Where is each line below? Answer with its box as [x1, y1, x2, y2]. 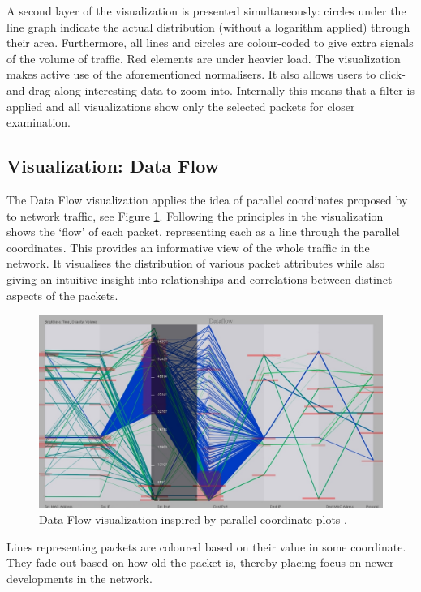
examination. [6, 114, 71, 131]
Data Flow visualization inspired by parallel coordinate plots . [39, 511, 347, 528]
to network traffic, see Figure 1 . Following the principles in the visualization [6, 207, 384, 224]
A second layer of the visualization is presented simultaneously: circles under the [6, 2, 406, 19]
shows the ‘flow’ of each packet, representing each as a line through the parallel [6, 223, 400, 240]
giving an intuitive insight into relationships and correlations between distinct [6, 270, 393, 287]
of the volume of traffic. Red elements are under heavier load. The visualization [6, 49, 401, 66]
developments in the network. [6, 569, 153, 586]
